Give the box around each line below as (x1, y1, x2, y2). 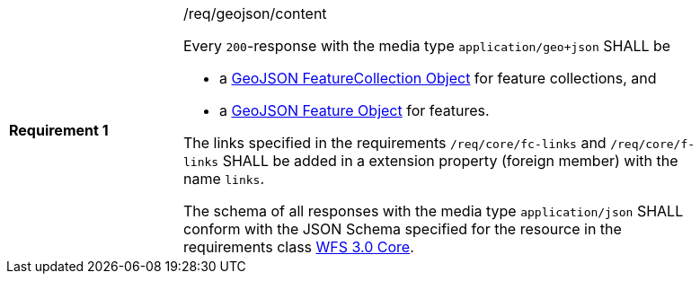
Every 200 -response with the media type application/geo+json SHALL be (183, 37, 671, 55)
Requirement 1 (9, 121, 109, 139)
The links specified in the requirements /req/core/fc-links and (183, 134, 607, 152)
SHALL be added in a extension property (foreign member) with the (222, 152, 678, 170)
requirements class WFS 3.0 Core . (183, 238, 414, 256)
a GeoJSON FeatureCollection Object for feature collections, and (219, 69, 657, 87)
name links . (183, 170, 265, 188)
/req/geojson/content (183, 4, 327, 22)
